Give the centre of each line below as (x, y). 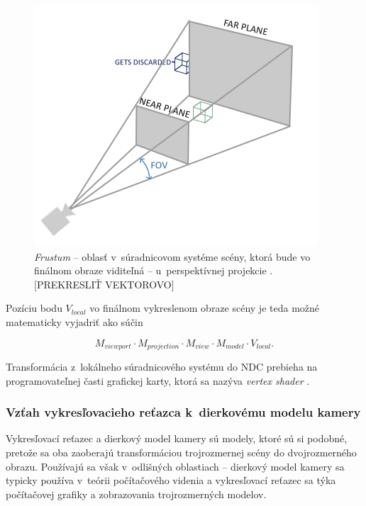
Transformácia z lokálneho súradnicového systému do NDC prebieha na (162, 367)
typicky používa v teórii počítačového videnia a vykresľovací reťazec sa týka (171, 480)
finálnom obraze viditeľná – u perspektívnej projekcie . (154, 270)
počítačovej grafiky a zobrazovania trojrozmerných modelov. (136, 494)
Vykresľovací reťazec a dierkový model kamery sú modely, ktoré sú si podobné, (177, 438)
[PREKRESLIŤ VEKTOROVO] (104, 284)
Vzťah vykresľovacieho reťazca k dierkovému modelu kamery (183, 412)
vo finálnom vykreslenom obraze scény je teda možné (205, 308)
